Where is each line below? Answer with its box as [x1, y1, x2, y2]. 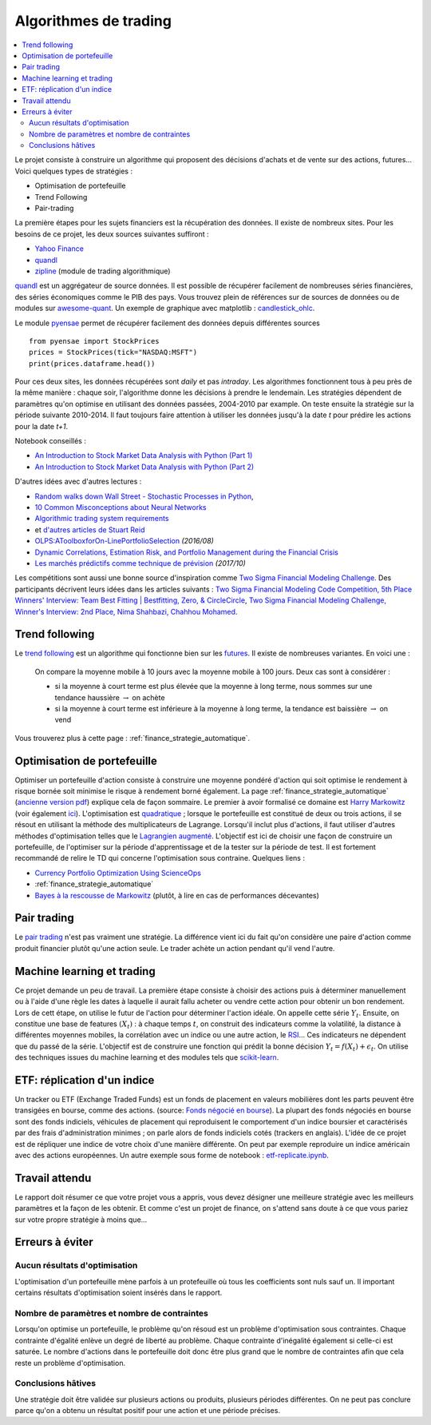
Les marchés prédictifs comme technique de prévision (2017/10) [34, 558, 247, 567]
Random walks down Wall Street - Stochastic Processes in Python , [34, 492, 255, 501]
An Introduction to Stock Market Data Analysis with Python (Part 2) [34, 462, 255, 472]
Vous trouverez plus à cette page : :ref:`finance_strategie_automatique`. [14, 733, 251, 742]
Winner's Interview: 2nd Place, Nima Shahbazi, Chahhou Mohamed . [14, 607, 238, 616]
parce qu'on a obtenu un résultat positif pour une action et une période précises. [14, 1406, 281, 1415]
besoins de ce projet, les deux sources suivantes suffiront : [14, 229, 209, 239]
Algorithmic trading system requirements [34, 514, 169, 523]
